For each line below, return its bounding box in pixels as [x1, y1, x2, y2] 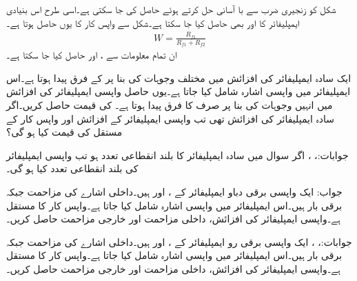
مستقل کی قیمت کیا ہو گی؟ [6, 125, 123, 139]
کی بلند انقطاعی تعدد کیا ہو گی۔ [6, 161, 139, 176]
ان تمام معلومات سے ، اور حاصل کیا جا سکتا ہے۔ [6, 48, 177, 62]
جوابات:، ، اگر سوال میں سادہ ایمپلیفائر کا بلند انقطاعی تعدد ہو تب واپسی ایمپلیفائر [6, 147, 349, 162]
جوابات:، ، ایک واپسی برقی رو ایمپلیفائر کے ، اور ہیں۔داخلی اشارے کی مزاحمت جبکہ [6, 234, 352, 249]
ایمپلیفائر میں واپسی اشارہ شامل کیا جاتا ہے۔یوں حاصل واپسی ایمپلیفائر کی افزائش [6, 84, 351, 98]
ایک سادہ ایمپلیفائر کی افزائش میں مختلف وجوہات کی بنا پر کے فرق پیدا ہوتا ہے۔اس [6, 70, 351, 85]
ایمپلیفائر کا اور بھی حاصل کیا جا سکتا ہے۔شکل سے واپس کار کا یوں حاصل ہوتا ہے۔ [6, 15, 300, 30]
